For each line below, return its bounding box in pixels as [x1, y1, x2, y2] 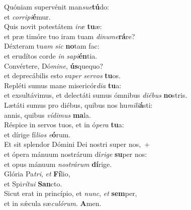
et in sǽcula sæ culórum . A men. [4, 197, 102, 208]
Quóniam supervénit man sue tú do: [4, 2, 109, 12]
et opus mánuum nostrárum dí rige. [4, 158, 112, 169]
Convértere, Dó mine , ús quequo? [4, 60, 103, 71]
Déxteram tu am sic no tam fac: [4, 41, 100, 51]
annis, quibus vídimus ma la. [4, 109, 91, 120]
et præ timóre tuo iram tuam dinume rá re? [4, 31, 135, 41]
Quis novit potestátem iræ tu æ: [4, 21, 102, 32]
